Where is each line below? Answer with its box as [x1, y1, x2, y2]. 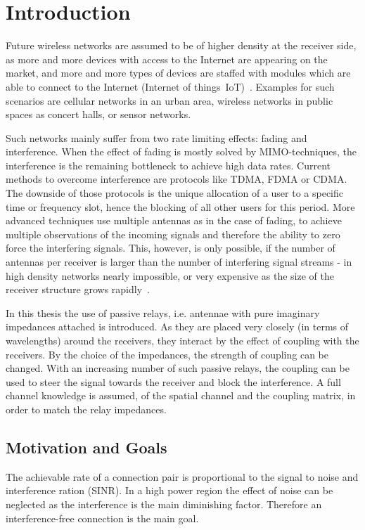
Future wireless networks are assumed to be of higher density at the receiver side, [6, 38, 357, 53]
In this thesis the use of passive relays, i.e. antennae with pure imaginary [6, 305, 320, 320]
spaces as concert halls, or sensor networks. [6, 107, 191, 122]
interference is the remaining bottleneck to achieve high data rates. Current [6, 157, 331, 172]
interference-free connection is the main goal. [6, 510, 199, 525]
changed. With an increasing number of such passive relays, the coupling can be [6, 361, 350, 375]
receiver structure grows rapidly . [6, 282, 150, 297]
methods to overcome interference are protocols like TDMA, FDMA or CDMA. [6, 172, 347, 186]
